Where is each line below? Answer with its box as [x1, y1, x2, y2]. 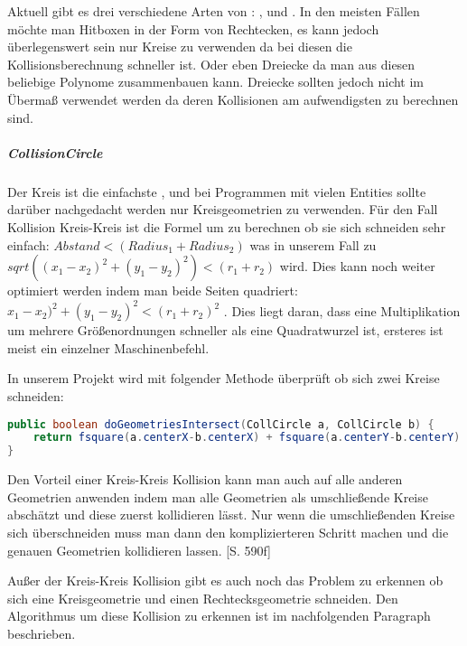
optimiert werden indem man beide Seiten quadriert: [7, 281, 298, 300]
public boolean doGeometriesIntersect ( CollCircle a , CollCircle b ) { [7, 417, 434, 431]
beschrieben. [7, 623, 76, 642]
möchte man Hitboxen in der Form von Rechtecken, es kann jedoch [7, 19, 379, 38]
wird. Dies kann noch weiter [279, 257, 435, 276]
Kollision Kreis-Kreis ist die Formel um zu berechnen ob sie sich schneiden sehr [7, 217, 446, 236]
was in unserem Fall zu [249, 235, 377, 254]
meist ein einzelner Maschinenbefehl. [7, 338, 210, 357]
